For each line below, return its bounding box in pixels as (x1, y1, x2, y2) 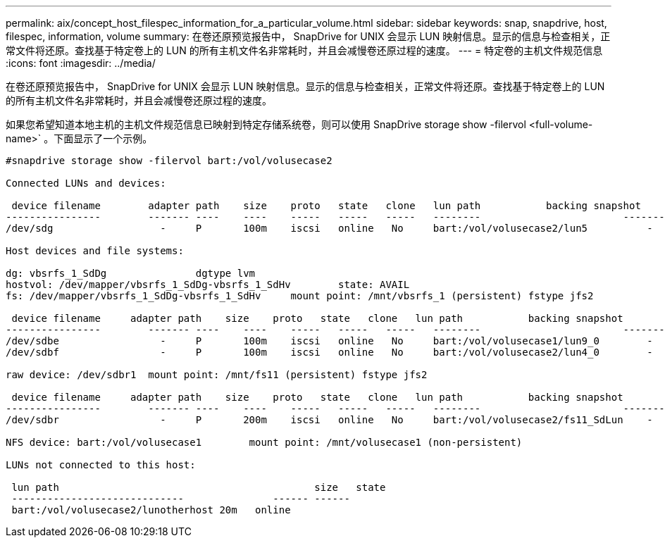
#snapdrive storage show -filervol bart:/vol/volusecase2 (6, 155, 332, 166)
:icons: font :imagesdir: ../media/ (6, 57, 156, 69)
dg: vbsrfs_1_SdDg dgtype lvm (6, 268, 256, 279)
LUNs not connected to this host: (6, 459, 196, 470)
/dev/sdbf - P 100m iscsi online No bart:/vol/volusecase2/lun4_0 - (6, 347, 653, 358)
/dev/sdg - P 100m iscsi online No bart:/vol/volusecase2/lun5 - (6, 223, 653, 234)
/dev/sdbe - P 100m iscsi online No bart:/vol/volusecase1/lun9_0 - (6, 335, 653, 347)
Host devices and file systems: (6, 245, 184, 256)
